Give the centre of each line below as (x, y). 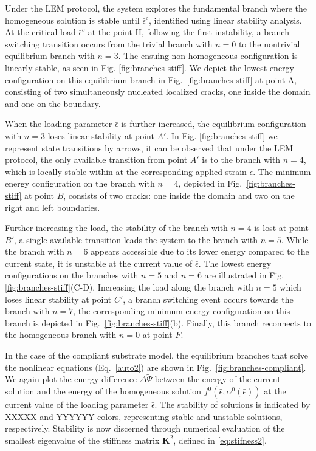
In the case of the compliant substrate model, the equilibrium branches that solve (157, 355)
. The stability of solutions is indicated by (232, 405)
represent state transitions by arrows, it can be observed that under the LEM (149, 147)
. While (295, 239)
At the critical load (40, 32)
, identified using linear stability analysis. (225, 20)
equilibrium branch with (50, 56)
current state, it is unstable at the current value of (99, 263)
